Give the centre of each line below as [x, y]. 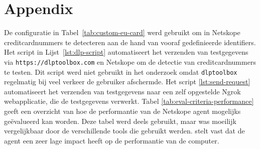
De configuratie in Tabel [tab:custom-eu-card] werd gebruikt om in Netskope [122, 32]
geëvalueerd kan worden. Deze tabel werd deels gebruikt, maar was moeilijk [120, 121]
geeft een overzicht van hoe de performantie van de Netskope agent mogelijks [122, 111]
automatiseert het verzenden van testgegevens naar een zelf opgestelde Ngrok [122, 91]
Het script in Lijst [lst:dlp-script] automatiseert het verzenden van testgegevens [126, 52]
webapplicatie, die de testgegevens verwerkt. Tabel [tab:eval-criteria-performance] [129, 101]
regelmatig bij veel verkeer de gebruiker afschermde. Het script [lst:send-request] [127, 82]
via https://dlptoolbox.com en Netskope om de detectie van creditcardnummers [130, 61]
